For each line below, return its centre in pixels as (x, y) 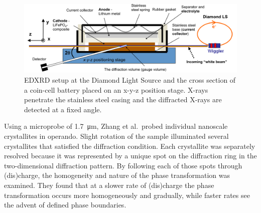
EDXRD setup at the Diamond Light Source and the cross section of (130, 80)
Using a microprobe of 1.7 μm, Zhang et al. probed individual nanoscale (116, 126)
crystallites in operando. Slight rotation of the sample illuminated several (116, 136)
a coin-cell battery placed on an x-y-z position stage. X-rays (116, 89)
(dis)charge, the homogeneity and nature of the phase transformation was (117, 175)
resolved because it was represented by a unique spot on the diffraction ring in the (130, 156)
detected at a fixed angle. (63, 109)
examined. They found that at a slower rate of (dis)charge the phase (109, 185)
